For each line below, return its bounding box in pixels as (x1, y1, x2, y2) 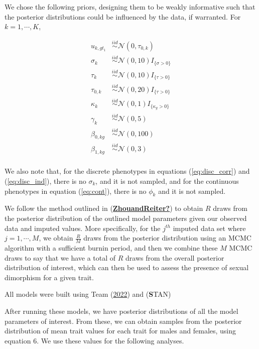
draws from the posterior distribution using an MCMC (83, 232, 251, 243)
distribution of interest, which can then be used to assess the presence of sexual (5, 262, 249, 273)
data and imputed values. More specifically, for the (5, 222, 161, 233)
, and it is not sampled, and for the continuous (95, 176, 239, 186)
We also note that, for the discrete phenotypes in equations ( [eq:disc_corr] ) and (5, 166, 250, 176)
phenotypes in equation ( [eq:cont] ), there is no (5, 185, 147, 196)
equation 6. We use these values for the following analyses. (5, 335, 184, 345)
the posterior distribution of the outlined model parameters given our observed (5, 213, 247, 223)
